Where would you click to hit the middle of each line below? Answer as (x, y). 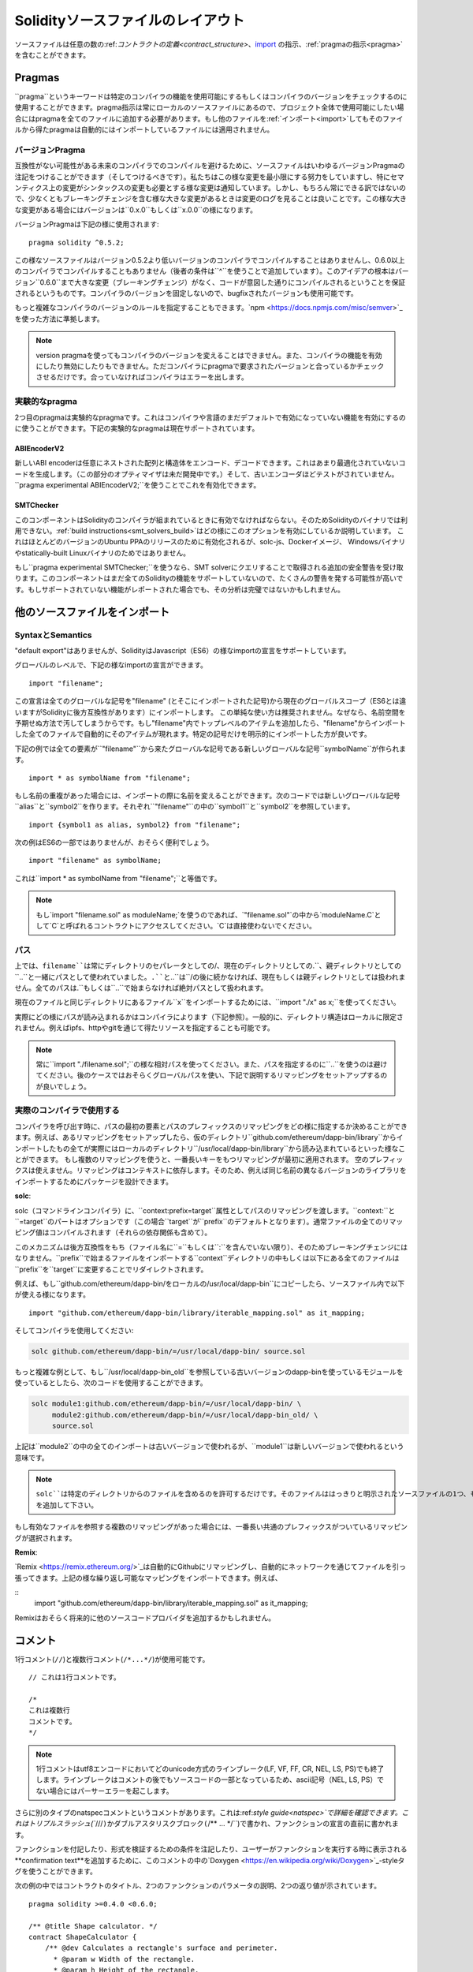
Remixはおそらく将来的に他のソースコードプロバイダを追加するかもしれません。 (145, 1618)
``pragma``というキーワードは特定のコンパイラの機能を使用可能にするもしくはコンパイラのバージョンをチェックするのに (211, 96)
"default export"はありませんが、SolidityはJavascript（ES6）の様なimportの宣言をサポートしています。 (182, 650)
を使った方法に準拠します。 (59, 319)
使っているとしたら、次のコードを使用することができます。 (111, 1383)
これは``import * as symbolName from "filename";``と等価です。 (118, 878)
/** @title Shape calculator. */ (93, 1926)
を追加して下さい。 (67, 1505)
